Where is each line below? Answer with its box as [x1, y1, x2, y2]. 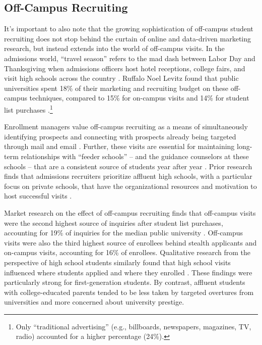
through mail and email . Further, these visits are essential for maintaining [4, 141, 235, 152]
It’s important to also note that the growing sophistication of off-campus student [4, 23, 253, 34]
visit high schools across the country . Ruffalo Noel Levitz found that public [4, 73, 239, 83]
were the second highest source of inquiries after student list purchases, [4, 217, 223, 228]
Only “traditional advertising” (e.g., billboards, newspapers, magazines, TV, [16, 321, 251, 331]
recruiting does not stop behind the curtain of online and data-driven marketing [4, 33, 251, 43]
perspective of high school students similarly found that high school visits [4, 257, 231, 267]
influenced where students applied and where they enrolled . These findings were [4, 267, 252, 277]
